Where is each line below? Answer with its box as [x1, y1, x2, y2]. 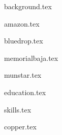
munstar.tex [4, 70, 42, 80]
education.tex [4, 86, 46, 97]
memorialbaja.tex [4, 52, 58, 63]
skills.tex [4, 104, 32, 115]
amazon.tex [4, 18, 40, 29]
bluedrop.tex [4, 35, 43, 46]
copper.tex [4, 121, 37, 132]
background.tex [4, 1, 52, 11]
